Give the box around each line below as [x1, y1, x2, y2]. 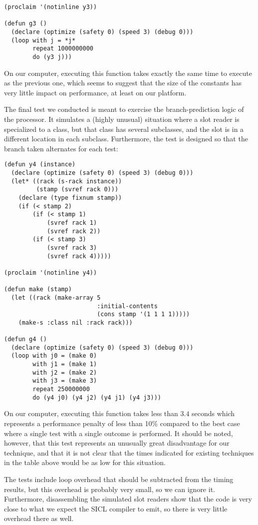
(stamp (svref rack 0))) [36, 186, 119, 193]
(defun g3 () [4, 20, 47, 27]
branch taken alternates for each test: [4, 143, 118, 153]
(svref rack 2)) [46, 227, 101, 235]
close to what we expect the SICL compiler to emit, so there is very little [4, 503, 228, 514]
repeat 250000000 [32, 386, 90, 393]
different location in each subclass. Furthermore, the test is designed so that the [4, 133, 248, 144]
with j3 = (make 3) [32, 377, 97, 385]
